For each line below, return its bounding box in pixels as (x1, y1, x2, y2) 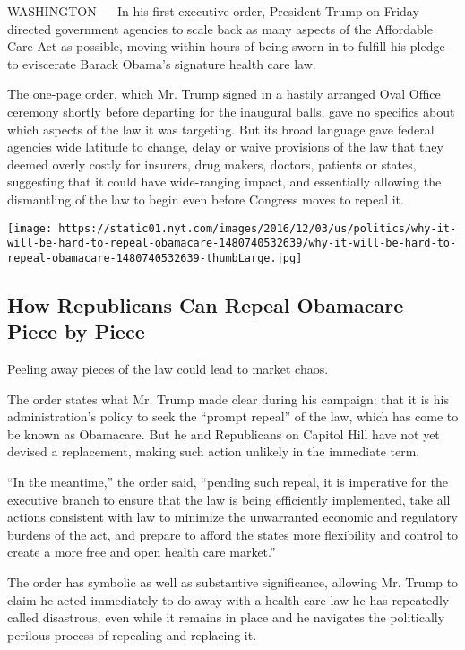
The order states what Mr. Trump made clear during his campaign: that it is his (7, 389, 449, 408)
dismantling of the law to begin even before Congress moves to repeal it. (7, 189, 404, 208)
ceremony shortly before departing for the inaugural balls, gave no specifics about (7, 101, 455, 120)
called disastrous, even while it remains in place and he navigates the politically (7, 608, 445, 627)
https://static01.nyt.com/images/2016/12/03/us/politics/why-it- (58, 221, 457, 235)
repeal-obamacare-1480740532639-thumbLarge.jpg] (7, 251, 303, 264)
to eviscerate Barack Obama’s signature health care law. (7, 54, 316, 73)
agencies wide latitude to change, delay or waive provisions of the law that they (7, 137, 443, 156)
